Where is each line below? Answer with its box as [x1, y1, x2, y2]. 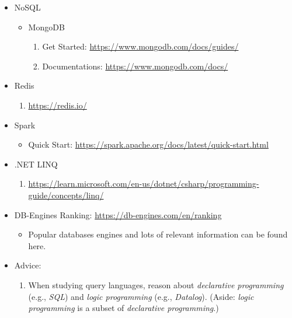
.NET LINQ [14, 158, 58, 170]
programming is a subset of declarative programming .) [28, 302, 219, 314]
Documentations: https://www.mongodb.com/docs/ [42, 60, 228, 72]
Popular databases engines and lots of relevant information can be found [28, 228, 288, 240]
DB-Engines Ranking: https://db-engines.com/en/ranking [14, 208, 222, 221]
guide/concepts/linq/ [28, 188, 104, 201]
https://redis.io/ [28, 99, 87, 111]
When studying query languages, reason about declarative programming [28, 278, 284, 291]
